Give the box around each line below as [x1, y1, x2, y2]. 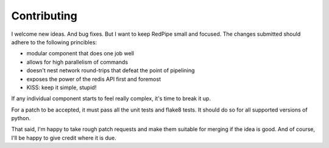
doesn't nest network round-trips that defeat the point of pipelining [26, 67, 195, 74]
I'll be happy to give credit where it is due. [11, 134, 116, 141]
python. [11, 115, 30, 122]
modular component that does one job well [26, 50, 134, 57]
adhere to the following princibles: [11, 38, 97, 45]
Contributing [11, 9, 77, 22]
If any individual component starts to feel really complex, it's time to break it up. [11, 95, 211, 103]
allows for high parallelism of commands [26, 58, 128, 66]
